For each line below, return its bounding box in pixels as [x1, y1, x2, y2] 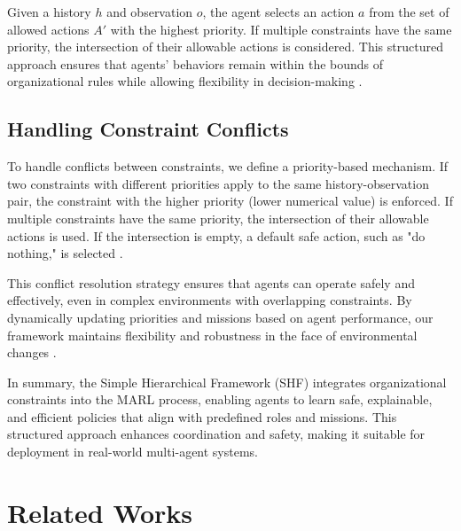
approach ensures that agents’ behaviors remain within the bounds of [7, 54, 384, 73]
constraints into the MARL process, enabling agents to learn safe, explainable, [7, 390, 433, 409]
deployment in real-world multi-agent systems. [7, 442, 259, 461]
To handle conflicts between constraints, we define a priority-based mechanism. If [7, 157, 449, 176]
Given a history [7, 3, 91, 20]
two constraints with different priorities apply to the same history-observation [7, 174, 429, 192]
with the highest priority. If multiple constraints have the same [110, 20, 452, 38]
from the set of [369, 3, 449, 20]
